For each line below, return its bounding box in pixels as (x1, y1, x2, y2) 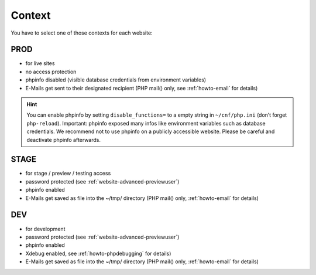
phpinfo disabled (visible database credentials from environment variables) (25, 76, 207, 83)
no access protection (25, 68, 77, 75)
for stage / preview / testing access (25, 170, 111, 177)
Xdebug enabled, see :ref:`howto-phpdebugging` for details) (25, 250, 171, 257)
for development (25, 225, 66, 232)
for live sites (25, 60, 55, 67)
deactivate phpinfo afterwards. (26, 136, 101, 143)
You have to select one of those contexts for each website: (11, 29, 153, 36)
